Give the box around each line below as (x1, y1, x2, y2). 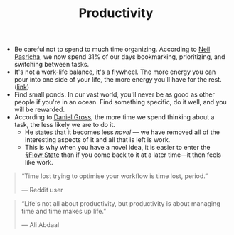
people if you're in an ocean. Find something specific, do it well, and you (14, 98, 228, 106)
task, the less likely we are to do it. (14, 121, 116, 129)
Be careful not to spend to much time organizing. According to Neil (14, 45, 211, 54)
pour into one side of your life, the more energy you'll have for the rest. (14, 75, 222, 84)
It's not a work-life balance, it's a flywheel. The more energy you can (14, 67, 216, 76)
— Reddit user (21, 186, 63, 195)
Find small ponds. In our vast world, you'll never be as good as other (14, 90, 216, 99)
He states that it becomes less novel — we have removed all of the (24, 128, 220, 136)
